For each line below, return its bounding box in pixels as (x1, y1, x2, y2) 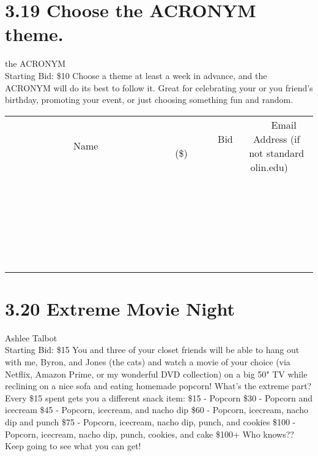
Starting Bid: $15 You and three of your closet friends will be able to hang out (5, 343, 300, 356)
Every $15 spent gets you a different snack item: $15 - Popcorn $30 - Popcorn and (5, 391, 312, 404)
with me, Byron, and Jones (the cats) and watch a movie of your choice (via (5, 355, 290, 368)
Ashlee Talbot (5, 331, 57, 344)
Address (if (253, 131, 300, 146)
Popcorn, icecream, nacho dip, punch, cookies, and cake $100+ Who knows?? (5, 427, 294, 440)
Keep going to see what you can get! (5, 439, 141, 452)
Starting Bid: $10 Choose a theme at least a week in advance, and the (5, 69, 267, 82)
